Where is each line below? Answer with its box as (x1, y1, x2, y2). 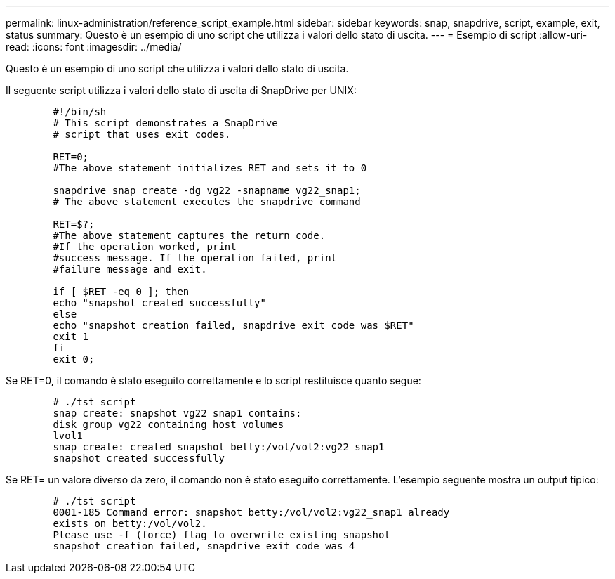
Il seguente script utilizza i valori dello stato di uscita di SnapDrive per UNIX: (6, 84, 357, 96)
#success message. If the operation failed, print (53, 252, 338, 264)
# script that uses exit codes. (53, 129, 231, 140)
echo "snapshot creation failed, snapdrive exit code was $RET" (53, 320, 414, 331)
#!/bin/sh (53, 106, 107, 117)
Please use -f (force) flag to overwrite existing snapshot (53, 529, 390, 540)
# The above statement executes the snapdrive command (53, 196, 361, 207)
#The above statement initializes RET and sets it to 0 (53, 162, 367, 174)
